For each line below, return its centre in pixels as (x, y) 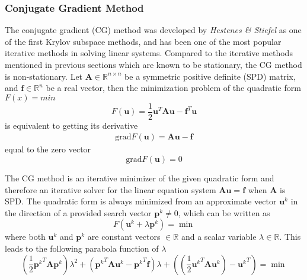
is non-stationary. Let (44, 76)
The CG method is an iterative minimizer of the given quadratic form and (140, 178)
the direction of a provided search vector (78, 212)
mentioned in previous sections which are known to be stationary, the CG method (153, 64)
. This (290, 237)
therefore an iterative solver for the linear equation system (111, 189)
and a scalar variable (219, 237)
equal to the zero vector (48, 149)
